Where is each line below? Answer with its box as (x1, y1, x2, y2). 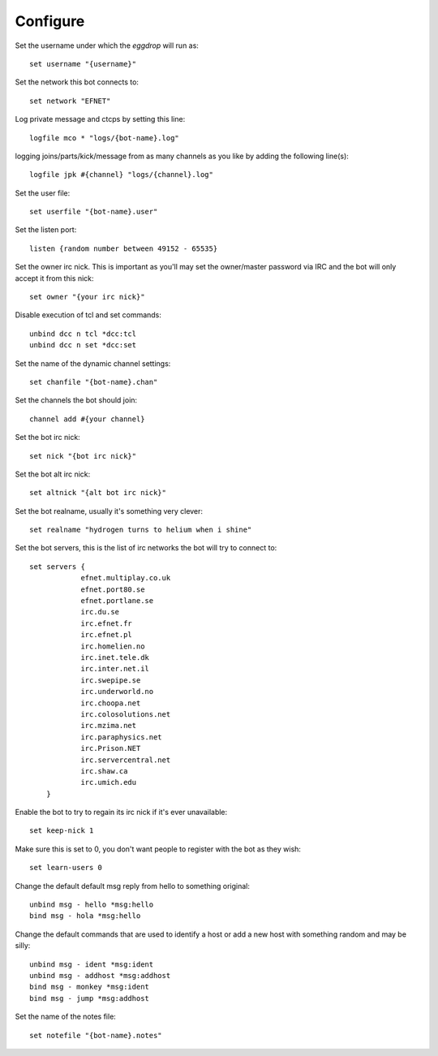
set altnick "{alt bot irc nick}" (29, 488, 166, 498)
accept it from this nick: (15, 273, 94, 283)
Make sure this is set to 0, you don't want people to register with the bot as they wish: (15, 844, 302, 854)
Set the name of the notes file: (15, 1011, 117, 1022)
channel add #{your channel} (29, 414, 145, 424)
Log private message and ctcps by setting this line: (15, 114, 186, 124)
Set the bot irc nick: (15, 433, 80, 442)
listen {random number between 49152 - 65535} (29, 244, 218, 253)
